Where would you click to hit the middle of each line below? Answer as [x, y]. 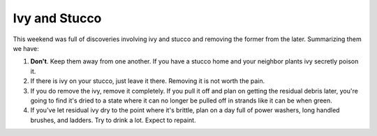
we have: [26, 48]
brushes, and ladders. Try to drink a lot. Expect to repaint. [113, 120]
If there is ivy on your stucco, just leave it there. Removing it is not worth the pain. [148, 81]
